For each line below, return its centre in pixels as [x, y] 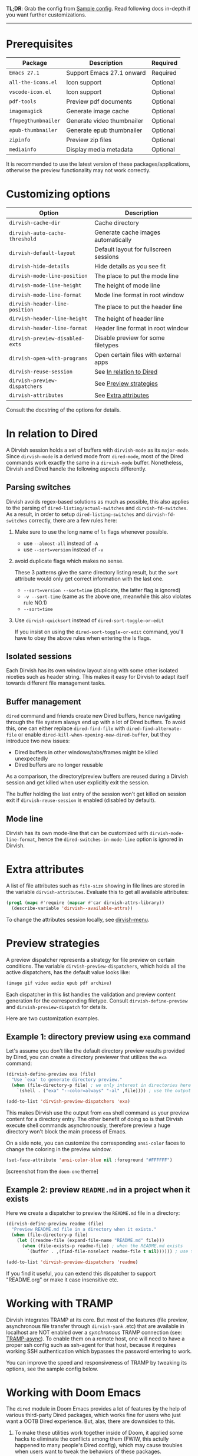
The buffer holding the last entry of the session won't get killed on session [96, 794]
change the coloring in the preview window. [59, 1149]
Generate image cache [98, 111]
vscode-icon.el [30, 92]
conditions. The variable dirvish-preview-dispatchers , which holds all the [96, 966]
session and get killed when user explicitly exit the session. [78, 783]
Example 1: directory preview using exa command [98, 1036]
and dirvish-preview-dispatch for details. [57, 1007]
